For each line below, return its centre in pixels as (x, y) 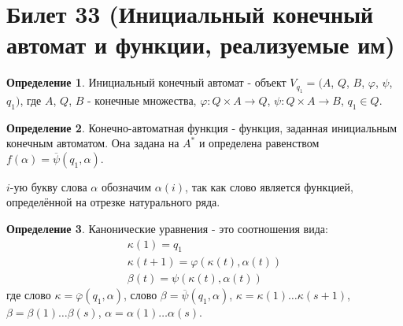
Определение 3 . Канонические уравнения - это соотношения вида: (167, 228)
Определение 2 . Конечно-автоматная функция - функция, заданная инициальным (202, 127)
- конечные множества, (142, 100)
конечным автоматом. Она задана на (93, 143)
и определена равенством (259, 143)
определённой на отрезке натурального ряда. (113, 202)
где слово (29, 295)
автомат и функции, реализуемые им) (201, 44)
